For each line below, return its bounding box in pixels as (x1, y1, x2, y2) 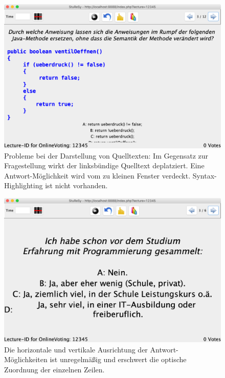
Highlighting (4, 180, 43, 191)
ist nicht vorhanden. (45, 180, 108, 191)
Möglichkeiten (4, 354, 48, 365)
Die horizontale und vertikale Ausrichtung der (4, 344, 148, 354)
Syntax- (192, 170, 217, 181)
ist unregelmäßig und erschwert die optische (50, 354, 187, 365)
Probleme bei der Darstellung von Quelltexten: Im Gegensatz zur (4, 150, 209, 161)
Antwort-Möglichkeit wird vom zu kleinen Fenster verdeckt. (4, 170, 191, 181)
